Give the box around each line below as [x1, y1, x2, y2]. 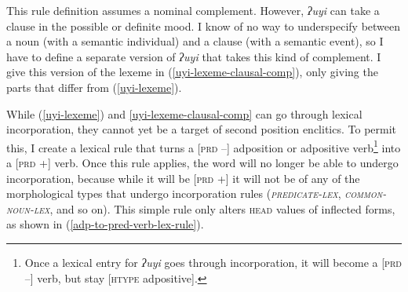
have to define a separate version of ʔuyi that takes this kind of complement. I [6, 48, 381, 64]
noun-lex [6, 200, 50, 217]
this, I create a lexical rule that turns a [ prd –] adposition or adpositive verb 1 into [6, 137, 401, 155]
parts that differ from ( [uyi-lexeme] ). [6, 78, 182, 95]
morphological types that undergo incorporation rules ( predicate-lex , [6, 185, 341, 202]
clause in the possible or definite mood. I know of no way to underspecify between [6, 17, 401, 34]
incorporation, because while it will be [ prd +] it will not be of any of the [6, 170, 360, 186]
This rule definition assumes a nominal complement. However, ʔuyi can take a [6, 2, 380, 18]
